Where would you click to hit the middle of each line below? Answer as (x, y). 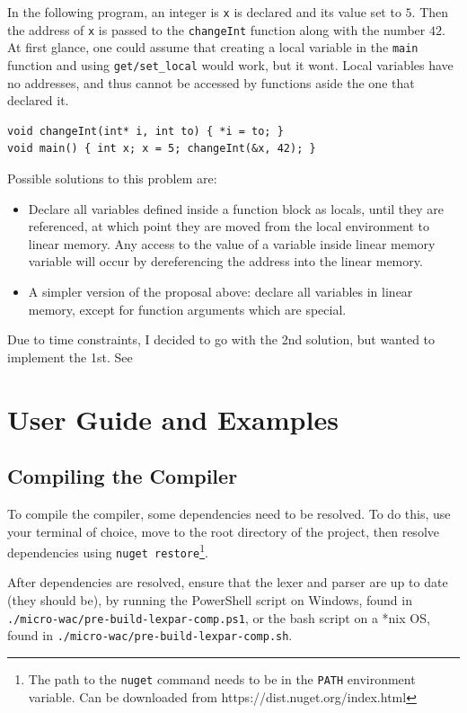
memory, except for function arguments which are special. (187, 309)
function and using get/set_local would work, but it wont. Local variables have (230, 64)
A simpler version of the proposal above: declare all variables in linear (220, 291)
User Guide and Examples (173, 419)
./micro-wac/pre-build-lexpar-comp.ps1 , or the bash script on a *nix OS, (219, 617)
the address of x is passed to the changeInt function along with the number (216, 29)
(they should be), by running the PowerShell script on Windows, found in (210, 600)
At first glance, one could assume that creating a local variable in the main (213, 47)
